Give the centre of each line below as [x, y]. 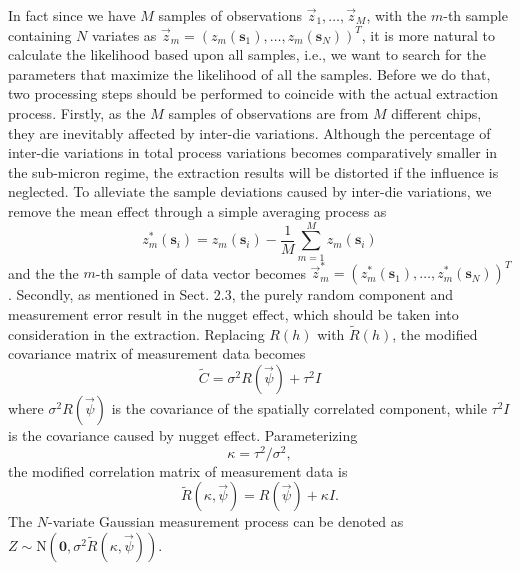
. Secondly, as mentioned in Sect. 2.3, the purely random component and [231, 294]
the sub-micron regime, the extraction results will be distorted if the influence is [253, 171]
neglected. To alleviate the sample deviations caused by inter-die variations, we [250, 191]
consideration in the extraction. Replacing [136, 333]
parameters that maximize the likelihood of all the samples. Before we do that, [249, 73]
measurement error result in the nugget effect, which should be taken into [233, 313]
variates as [124, 34]
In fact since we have [72, 15]
